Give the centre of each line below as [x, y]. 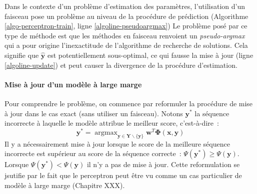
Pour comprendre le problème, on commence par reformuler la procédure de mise [129, 103]
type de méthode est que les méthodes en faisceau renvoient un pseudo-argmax [125, 35]
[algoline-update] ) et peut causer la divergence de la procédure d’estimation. [121, 65]
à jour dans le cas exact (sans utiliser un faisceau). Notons [94, 113]
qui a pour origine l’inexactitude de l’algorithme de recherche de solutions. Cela [126, 45]
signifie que [22, 55]
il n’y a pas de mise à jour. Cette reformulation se [163, 164]
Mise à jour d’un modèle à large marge [73, 84]
